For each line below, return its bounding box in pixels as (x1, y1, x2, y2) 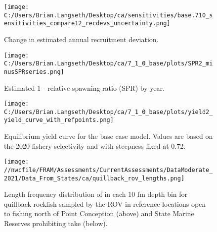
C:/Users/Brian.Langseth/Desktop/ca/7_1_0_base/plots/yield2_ (4, 108, 213, 116)
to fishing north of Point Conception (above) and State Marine (4, 208, 194, 219)
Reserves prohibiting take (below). (4, 218, 108, 229)
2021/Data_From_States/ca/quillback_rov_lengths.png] (4, 174, 185, 182)
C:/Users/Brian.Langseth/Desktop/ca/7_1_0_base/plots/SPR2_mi (4, 60, 213, 67)
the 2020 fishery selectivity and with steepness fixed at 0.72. (4, 140, 186, 151)
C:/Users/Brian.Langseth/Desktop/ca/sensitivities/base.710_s (4, 11, 213, 19)
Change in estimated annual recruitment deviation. (4, 34, 159, 44)
